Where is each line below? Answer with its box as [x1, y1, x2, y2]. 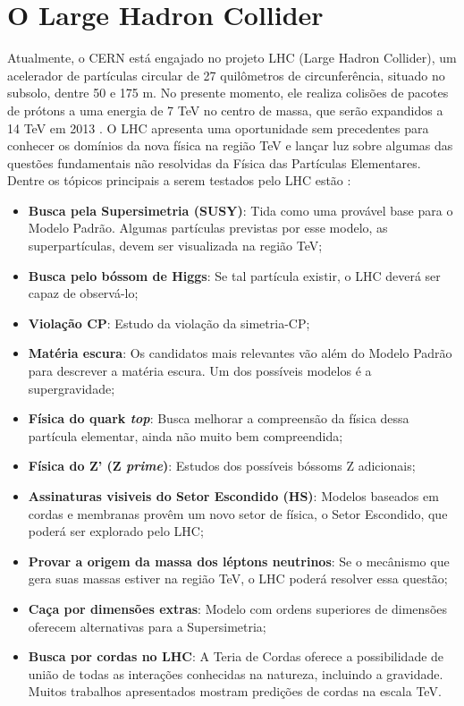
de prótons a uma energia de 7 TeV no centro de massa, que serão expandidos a [7, 100, 443, 119]
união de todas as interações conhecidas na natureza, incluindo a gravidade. [28, 664, 443, 683]
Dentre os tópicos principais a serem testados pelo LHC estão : [7, 171, 351, 190]
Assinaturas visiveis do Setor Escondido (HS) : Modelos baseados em [28, 487, 439, 505]
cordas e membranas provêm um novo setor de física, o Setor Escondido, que [28, 504, 448, 523]
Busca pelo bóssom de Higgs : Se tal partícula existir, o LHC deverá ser [28, 266, 441, 285]
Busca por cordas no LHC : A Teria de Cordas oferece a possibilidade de [28, 647, 444, 666]
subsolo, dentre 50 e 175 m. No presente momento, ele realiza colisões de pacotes [7, 83, 449, 102]
